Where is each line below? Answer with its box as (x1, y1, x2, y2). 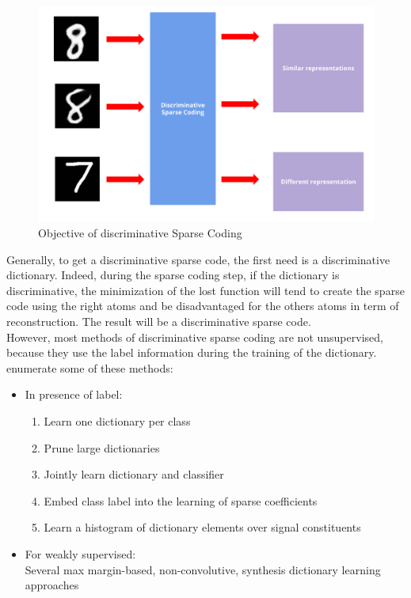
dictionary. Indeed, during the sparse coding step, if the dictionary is (6, 267, 340, 283)
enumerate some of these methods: (6, 359, 173, 376)
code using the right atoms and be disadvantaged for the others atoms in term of (6, 297, 399, 314)
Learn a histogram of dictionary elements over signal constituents (44, 519, 361, 536)
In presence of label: (25, 386, 123, 403)
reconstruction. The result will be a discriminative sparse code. (6, 313, 311, 330)
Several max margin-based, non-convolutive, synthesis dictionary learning (25, 561, 381, 577)
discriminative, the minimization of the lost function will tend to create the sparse (6, 282, 405, 298)
